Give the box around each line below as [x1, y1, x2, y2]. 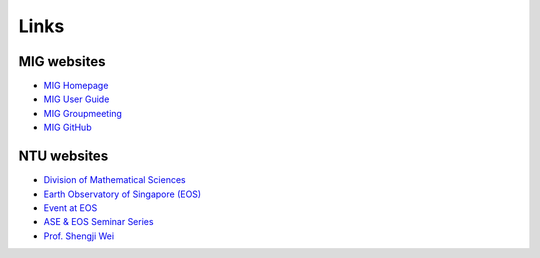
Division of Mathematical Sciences [43, 174, 186, 186]
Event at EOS [43, 201, 98, 214]
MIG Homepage [43, 80, 109, 92]
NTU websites [18, 148, 109, 165]
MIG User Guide [43, 93, 110, 105]
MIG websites [18, 53, 106, 70]
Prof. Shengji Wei [43, 230, 115, 242]
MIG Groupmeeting [43, 107, 122, 119]
